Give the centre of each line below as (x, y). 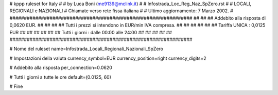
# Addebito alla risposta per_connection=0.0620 (61, 68)
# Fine (16, 86)
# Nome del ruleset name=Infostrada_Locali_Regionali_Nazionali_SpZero (86, 49)
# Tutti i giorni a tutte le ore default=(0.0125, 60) (60, 77)
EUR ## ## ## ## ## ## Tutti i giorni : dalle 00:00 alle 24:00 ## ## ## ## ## (91, 32)
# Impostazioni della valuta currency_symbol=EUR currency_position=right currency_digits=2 (108, 58)
